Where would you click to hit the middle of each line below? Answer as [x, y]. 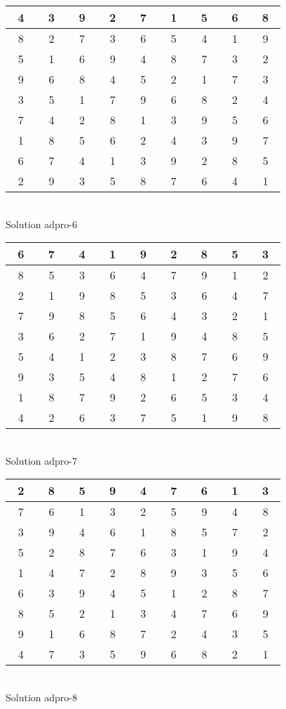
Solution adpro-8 [41, 697]
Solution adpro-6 [41, 224]
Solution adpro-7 [41, 460]
